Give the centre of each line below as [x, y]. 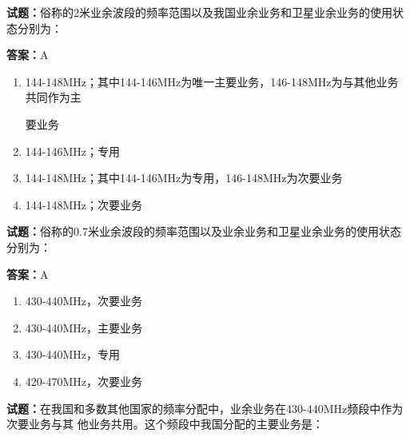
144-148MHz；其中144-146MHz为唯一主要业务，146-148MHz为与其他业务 [212, 81]
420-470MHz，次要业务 [84, 381]
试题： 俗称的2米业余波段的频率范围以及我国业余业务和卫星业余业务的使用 [199, 12]
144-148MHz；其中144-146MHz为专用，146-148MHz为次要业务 [184, 178]
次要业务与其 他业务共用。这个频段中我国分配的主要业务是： [165, 424]
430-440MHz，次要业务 [84, 301]
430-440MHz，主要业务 [84, 327]
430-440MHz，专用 [73, 354]
